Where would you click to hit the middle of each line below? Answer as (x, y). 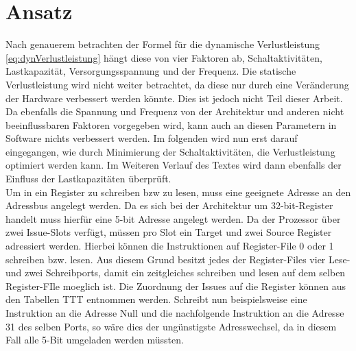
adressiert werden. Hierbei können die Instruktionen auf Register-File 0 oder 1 (170, 246)
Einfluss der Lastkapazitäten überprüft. (88, 179)
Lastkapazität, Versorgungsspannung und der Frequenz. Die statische (151, 71)
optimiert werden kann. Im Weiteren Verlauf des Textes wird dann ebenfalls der (174, 165)
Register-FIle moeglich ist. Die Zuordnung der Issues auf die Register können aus (176, 286)
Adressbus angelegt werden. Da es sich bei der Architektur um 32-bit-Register (169, 205)
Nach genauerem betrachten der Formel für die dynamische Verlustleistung (163, 44)
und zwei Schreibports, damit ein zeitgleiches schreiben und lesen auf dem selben (176, 273)
